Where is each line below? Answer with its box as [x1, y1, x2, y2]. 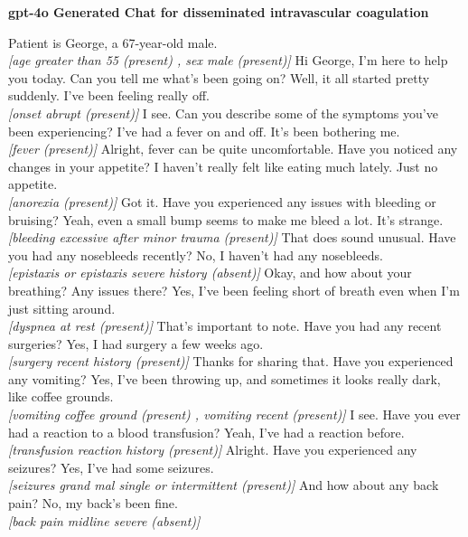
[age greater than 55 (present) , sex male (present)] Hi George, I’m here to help [8, 51, 448, 70]
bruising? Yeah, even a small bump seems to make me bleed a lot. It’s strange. [8, 210, 444, 229]
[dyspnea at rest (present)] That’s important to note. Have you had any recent [8, 316, 442, 335]
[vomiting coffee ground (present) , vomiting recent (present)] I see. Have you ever [8, 405, 461, 424]
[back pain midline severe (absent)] [8, 511, 201, 530]
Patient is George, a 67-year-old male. [8, 33, 218, 52]
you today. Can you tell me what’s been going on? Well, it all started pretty [8, 68, 430, 87]
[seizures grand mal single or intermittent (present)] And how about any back [8, 476, 439, 495]
